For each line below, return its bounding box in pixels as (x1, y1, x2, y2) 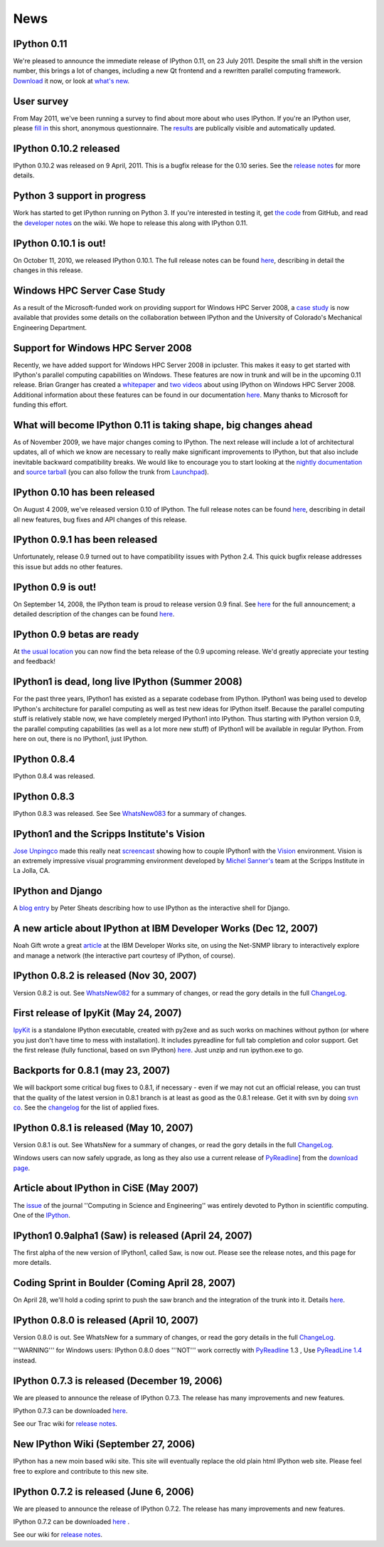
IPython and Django (13, 885, 102, 897)
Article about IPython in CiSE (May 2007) (13, 1182, 199, 1194)
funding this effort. (13, 400, 68, 409)
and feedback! (13, 657, 56, 666)
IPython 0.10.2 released (13, 143, 120, 155)
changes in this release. (13, 266, 83, 274)
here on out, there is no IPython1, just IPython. (13, 734, 149, 743)
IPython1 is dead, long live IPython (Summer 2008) (13, 676, 243, 688)
